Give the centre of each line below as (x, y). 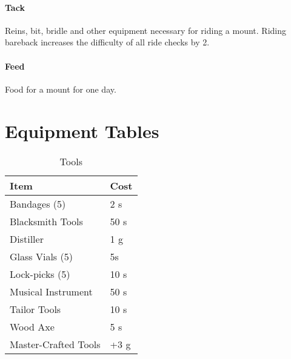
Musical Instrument (51, 291)
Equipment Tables (82, 130)
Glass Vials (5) (41, 256)
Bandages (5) (38, 203)
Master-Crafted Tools (55, 344)
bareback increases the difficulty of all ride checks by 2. (107, 42)
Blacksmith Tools (46, 221)
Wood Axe (32, 326)
